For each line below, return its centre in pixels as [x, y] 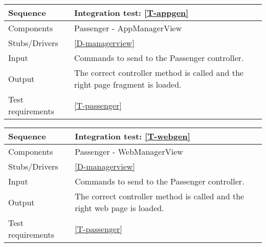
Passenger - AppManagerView [128, 28]
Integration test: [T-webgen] [132, 136]
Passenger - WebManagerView [129, 151]
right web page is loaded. [119, 208]
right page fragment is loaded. [128, 84]
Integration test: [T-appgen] [131, 13]
